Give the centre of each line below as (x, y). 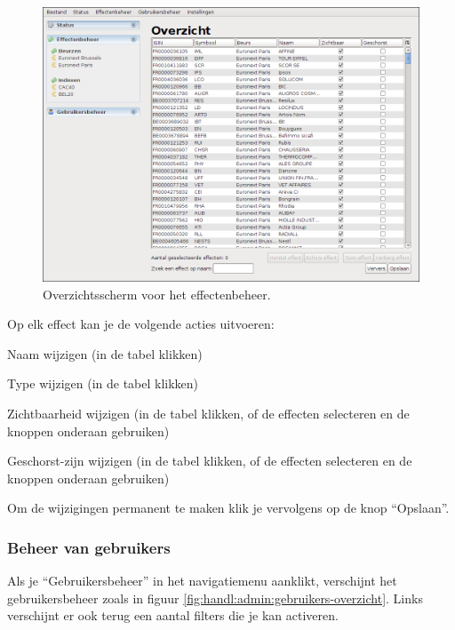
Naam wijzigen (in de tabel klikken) (105, 353)
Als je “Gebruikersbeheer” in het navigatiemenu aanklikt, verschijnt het (202, 581)
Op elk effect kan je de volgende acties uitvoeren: (141, 324)
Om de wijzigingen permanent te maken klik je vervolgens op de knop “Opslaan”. (228, 508)
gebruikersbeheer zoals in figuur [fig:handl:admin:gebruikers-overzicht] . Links (215, 598)
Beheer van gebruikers (89, 547)
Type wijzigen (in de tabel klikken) (103, 383)
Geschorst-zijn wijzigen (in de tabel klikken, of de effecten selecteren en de (210, 461)
